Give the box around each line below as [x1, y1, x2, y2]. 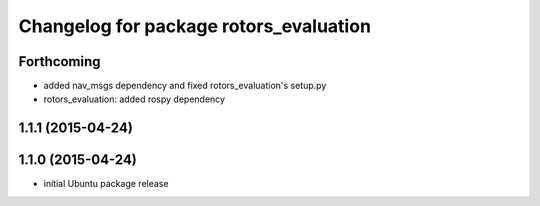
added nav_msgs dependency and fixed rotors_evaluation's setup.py [43, 80, 327, 92]
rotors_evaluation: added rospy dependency [43, 93, 225, 105]
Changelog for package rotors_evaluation [18, 15, 372, 37]
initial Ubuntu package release [43, 178, 169, 190]
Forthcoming [18, 53, 101, 70]
